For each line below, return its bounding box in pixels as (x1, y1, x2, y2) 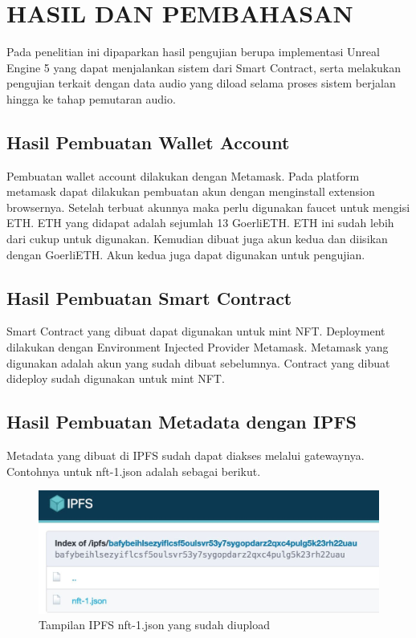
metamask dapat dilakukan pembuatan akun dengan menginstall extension (6, 183, 375, 200)
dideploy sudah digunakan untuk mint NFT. (6, 370, 225, 387)
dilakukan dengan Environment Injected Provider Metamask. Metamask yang (6, 339, 389, 356)
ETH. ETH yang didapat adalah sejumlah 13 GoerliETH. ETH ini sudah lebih (6, 214, 394, 231)
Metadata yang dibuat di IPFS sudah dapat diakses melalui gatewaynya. (6, 447, 365, 464)
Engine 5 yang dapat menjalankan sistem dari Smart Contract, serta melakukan (6, 59, 401, 75)
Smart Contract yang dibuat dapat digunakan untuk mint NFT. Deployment (6, 323, 385, 339)
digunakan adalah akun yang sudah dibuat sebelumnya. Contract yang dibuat (6, 354, 390, 371)
